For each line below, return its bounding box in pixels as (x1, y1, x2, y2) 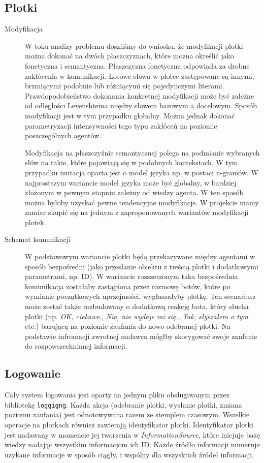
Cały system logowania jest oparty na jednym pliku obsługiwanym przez (5, 389, 230, 400)
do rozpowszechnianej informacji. (25, 341, 127, 351)
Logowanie (5, 365, 60, 381)
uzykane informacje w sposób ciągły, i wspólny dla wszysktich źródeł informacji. (5, 449, 254, 459)
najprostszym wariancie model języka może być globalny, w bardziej (25, 177, 237, 188)
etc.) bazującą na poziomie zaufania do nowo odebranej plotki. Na (25, 321, 230, 331)
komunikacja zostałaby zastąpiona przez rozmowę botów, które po (25, 281, 230, 291)
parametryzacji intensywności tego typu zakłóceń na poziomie (25, 120, 217, 131)
